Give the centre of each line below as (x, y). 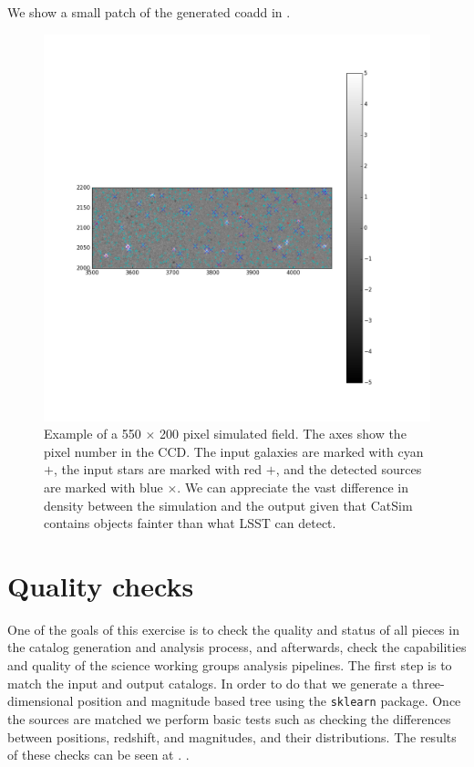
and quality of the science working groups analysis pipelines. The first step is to (230, 665)
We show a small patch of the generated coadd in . (149, 12)
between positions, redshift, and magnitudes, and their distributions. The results (232, 736)
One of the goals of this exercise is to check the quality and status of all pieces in (233, 629)
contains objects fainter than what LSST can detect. (190, 523)
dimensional (41, 701)
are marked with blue (103, 487)
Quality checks (101, 585)
